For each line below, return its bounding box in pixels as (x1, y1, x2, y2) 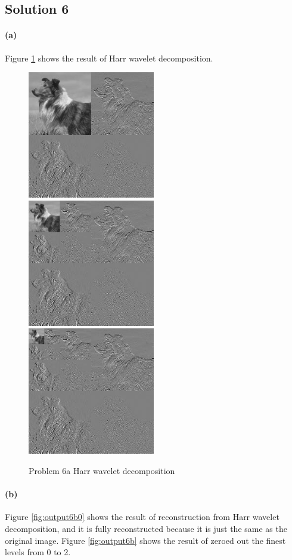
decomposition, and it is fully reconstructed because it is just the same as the (5, 522, 287, 534)
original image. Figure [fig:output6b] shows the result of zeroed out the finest (5, 534, 286, 546)
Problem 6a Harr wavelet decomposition (29, 464, 175, 476)
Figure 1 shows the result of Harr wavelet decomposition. (5, 51, 213, 64)
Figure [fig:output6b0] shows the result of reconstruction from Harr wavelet (5, 510, 279, 523)
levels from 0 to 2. (5, 546, 71, 558)
